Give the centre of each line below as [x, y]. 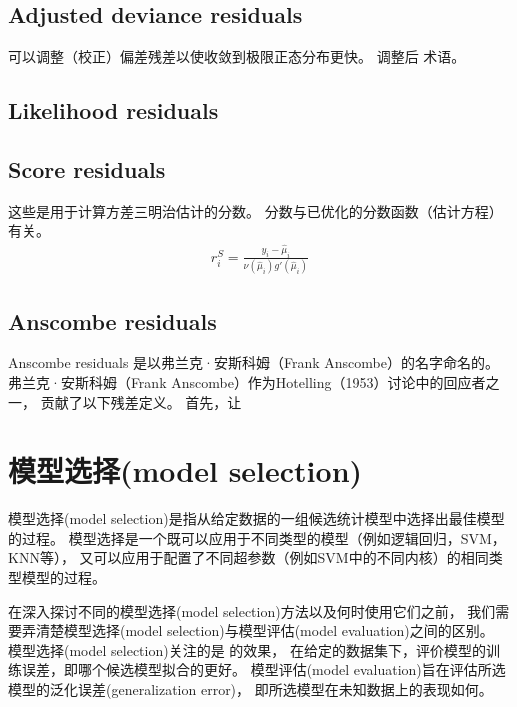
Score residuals [87, 168]
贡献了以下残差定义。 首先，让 [141, 401]
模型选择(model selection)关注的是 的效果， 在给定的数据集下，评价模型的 [247, 649]
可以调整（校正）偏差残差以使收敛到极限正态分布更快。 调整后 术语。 [237, 56]
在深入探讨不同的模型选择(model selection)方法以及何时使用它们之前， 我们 [252, 610]
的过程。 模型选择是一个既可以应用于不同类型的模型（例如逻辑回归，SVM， [257, 537]
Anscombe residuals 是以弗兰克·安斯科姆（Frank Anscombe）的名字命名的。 [253, 362]
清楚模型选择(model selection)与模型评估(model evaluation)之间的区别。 [264, 630]
